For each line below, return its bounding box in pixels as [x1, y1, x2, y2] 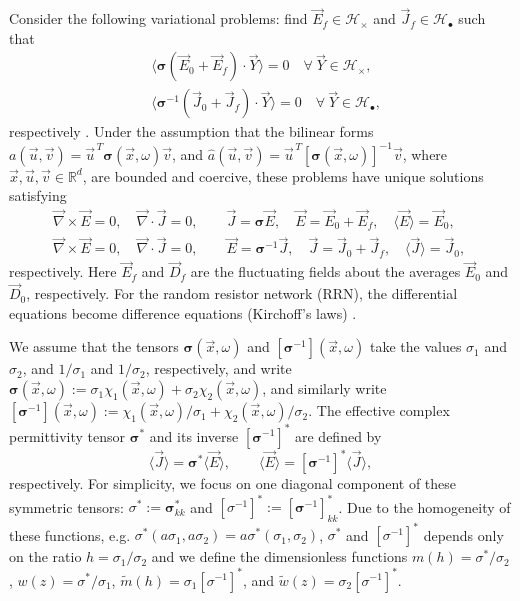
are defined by [295, 425, 382, 446]
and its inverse [149, 425, 239, 446]
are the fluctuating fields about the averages [190, 261, 461, 282]
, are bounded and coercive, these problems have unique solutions [82, 165, 484, 186]
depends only [423, 524, 504, 545]
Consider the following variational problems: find [9, 8, 308, 29]
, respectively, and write [145, 358, 292, 379]
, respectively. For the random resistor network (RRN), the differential [26, 283, 458, 304]
